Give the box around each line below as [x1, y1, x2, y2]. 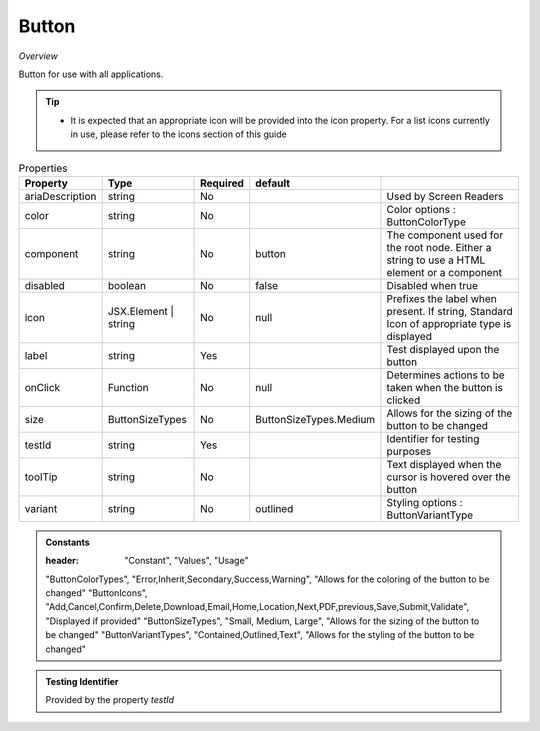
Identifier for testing [386, 431, 480, 445]
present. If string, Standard [386, 304, 514, 318]
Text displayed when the [386, 457, 502, 471]
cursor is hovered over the [386, 470, 511, 484]
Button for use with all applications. [18, 68, 164, 80]
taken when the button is [386, 380, 504, 394]
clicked [386, 393, 421, 407]
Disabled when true [386, 278, 479, 292]
